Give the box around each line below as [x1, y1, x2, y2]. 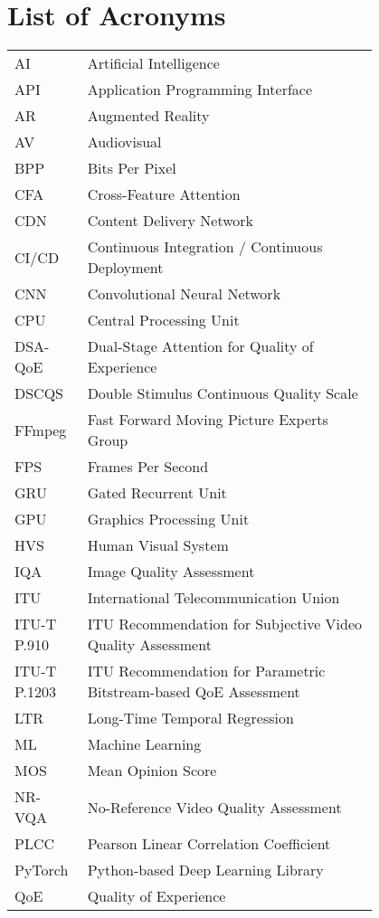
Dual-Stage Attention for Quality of [87, 336, 314, 357]
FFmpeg [14, 419, 67, 440]
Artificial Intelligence [87, 52, 220, 74]
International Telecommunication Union [87, 587, 340, 609]
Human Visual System [87, 535, 229, 556]
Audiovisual [87, 131, 162, 153]
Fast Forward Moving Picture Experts [87, 409, 328, 431]
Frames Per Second [87, 456, 209, 478]
